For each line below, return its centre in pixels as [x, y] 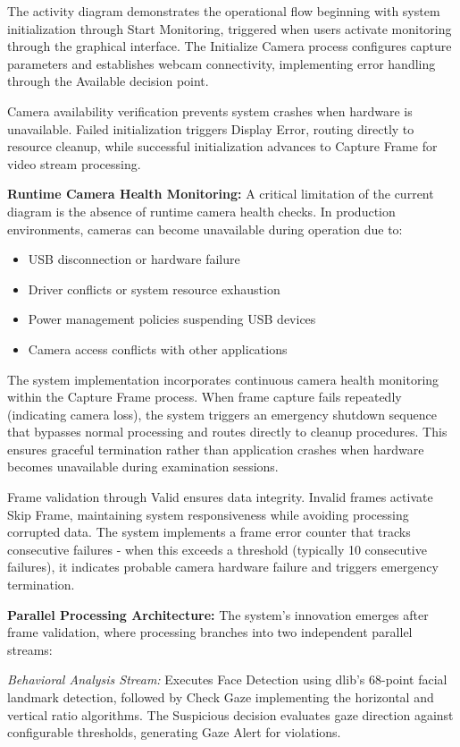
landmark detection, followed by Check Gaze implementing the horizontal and [221, 697]
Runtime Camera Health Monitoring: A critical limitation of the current [221, 194]
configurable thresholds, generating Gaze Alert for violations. [174, 732]
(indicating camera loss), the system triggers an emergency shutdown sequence [222, 414]
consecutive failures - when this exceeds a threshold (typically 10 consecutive [217, 549]
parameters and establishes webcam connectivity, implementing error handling [222, 63]
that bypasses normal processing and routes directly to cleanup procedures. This [227, 432]
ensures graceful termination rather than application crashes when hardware [216, 449]
